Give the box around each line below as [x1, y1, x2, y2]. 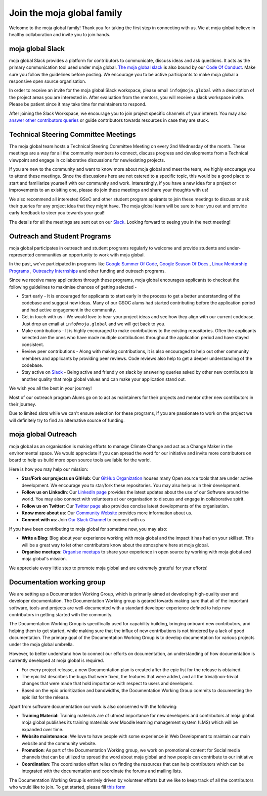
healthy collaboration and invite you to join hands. [9, 31, 111, 37]
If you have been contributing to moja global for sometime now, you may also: [9, 526, 168, 532]
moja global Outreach [9, 430, 77, 439]
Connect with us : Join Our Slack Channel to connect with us [21, 517, 145, 523]
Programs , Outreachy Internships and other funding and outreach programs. [9, 268, 166, 274]
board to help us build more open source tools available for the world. [9, 457, 151, 463]
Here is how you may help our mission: [9, 466, 89, 472]
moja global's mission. [21, 556, 67, 562]
